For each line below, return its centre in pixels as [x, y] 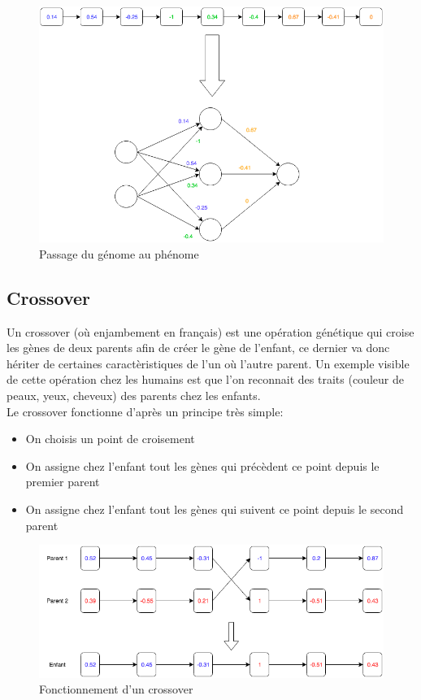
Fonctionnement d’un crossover [116, 689]
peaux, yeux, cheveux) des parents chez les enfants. [134, 396]
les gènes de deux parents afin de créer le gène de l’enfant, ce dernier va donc [198, 348]
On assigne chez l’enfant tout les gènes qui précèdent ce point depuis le [202, 465]
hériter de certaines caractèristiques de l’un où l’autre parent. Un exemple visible [208, 363]
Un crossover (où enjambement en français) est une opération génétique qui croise [210, 331]
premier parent [63, 482]
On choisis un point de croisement [110, 439]
